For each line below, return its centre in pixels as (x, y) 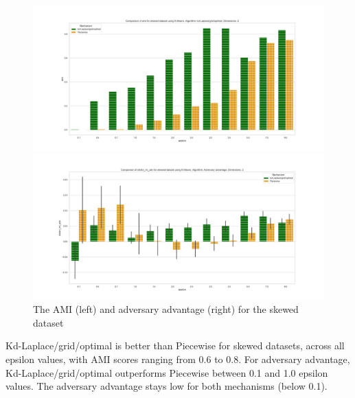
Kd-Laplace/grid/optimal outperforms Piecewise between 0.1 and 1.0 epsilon (167, 372)
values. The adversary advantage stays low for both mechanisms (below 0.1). (167, 386)
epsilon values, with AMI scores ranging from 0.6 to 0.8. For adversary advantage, (178, 359)
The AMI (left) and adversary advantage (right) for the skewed (166, 309)
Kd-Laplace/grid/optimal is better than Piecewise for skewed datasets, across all (175, 346)
